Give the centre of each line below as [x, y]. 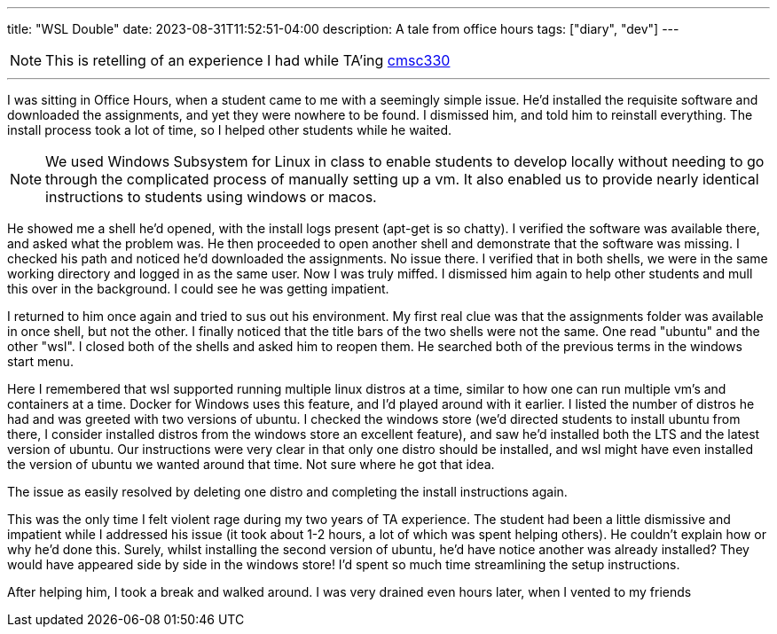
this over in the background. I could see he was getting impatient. [198, 289]
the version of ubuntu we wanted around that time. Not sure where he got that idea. [251, 464]
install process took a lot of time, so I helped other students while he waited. [230, 130]
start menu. [40, 361]
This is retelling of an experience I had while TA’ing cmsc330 [248, 60]
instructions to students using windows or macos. [211, 197]
